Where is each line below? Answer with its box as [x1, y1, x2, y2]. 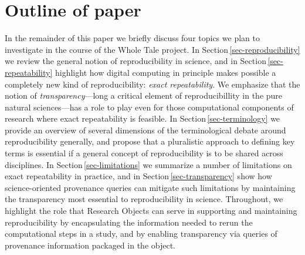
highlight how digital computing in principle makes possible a [55, 66, 276, 78]
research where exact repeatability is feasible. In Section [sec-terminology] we [5, 112, 280, 125]
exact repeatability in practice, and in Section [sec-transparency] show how [5, 170, 272, 182]
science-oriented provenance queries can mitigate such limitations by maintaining [5, 181, 296, 193]
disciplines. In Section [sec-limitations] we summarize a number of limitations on [5, 158, 292, 170]
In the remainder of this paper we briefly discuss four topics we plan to [5, 32, 260, 44]
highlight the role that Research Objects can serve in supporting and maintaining [5, 204, 297, 217]
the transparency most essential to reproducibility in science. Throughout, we [5, 193, 283, 205]
